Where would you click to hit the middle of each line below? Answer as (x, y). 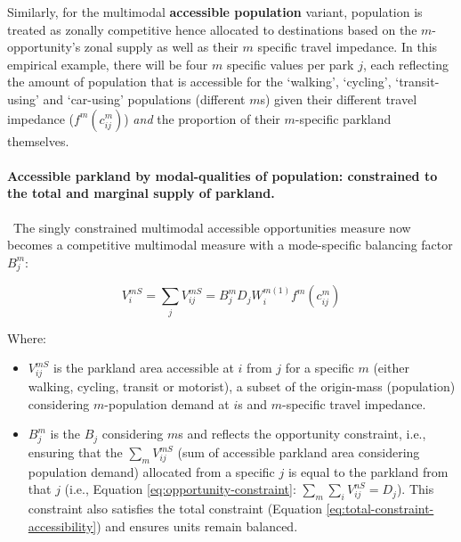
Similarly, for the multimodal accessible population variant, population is (215, 12)
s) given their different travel (339, 99)
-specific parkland (343, 118)
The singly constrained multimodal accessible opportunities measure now (212, 227)
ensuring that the (75, 452)
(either (391, 368)
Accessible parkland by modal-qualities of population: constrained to (222, 175)
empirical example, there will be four (108, 64)
